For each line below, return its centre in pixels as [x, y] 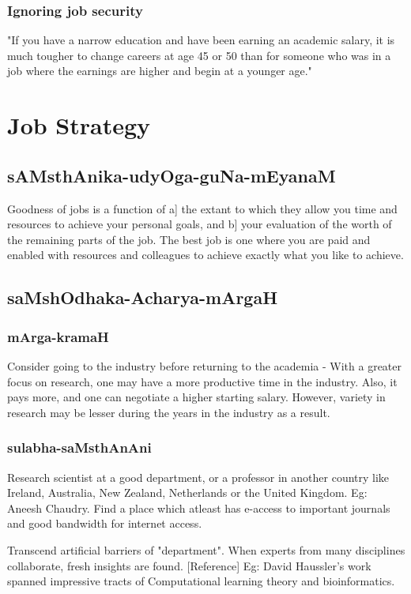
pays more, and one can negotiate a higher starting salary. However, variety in [196, 397]
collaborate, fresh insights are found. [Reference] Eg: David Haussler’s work [189, 565]
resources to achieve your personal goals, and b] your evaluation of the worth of [200, 224]
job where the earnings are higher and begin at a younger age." [160, 71]
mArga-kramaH [58, 336]
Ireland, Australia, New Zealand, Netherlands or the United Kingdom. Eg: [187, 492]
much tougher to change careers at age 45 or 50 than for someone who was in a [199, 55]
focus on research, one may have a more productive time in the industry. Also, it [202, 381]
